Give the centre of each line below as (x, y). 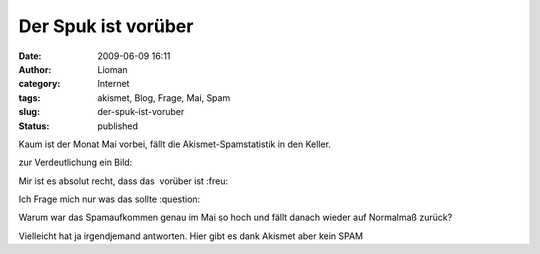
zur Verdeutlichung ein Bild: (75, 162)
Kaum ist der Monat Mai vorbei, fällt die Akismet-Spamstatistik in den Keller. (175, 144)
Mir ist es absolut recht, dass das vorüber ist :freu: (123, 181)
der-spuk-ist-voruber (141, 112)
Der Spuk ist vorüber (106, 26)
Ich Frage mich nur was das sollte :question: (109, 199)
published (118, 126)
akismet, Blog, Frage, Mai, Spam (164, 97)
